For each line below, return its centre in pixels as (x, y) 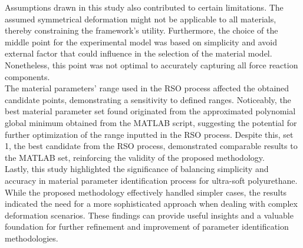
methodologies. (32, 238)
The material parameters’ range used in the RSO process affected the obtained (147, 88)
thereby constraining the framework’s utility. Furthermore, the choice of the (141, 30)
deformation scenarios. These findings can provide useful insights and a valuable (149, 215)
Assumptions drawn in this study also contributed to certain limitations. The (144, 7)
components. (27, 76)
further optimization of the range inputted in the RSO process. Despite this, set (149, 134)
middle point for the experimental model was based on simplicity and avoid (141, 42)
